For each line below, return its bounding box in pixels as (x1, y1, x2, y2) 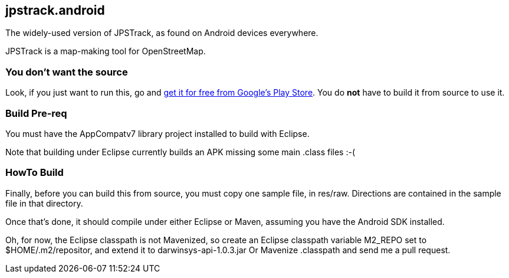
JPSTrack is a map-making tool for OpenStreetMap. (5, 46, 206, 57)
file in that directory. (5, 198, 83, 208)
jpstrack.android (5, 3, 105, 18)
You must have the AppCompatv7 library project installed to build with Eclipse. (5, 128, 310, 139)
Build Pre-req (5, 107, 67, 119)
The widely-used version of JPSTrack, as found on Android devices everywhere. (5, 28, 318, 38)
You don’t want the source (5, 66, 128, 78)
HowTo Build (5, 166, 64, 179)
